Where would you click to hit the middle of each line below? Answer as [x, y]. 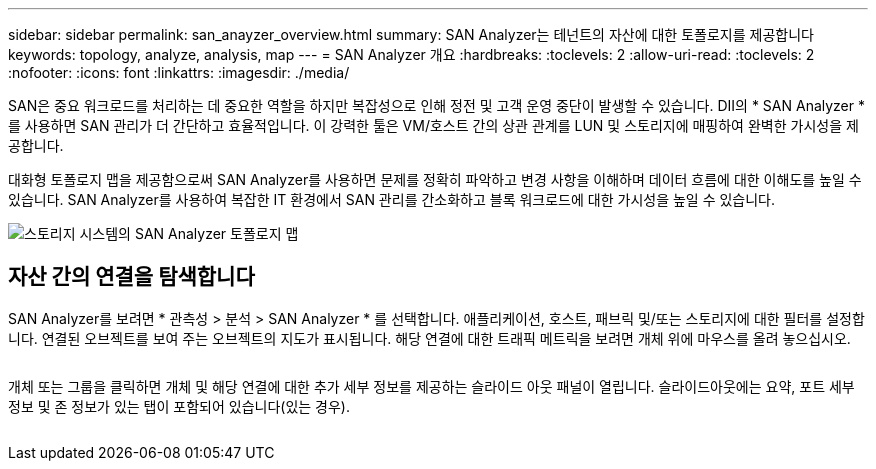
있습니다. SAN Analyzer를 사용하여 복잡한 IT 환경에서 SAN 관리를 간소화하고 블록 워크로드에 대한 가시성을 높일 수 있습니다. [392, 199]
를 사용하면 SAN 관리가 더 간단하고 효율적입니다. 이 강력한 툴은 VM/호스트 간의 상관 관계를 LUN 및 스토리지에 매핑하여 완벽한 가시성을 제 [433, 125]
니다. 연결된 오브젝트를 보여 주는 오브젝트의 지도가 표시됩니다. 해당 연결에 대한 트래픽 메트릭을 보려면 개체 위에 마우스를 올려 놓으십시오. [429, 338]
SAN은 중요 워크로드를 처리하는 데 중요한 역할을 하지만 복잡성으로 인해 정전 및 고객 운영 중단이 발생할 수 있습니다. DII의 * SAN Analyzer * [437, 105]
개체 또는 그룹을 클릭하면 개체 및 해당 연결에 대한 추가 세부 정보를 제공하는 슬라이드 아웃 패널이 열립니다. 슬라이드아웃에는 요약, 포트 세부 [431, 386]
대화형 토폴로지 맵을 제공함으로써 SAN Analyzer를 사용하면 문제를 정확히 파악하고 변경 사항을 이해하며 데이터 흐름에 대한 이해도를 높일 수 [435, 179]
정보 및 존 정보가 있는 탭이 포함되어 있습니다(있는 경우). [179, 406]
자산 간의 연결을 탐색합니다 [131, 277]
